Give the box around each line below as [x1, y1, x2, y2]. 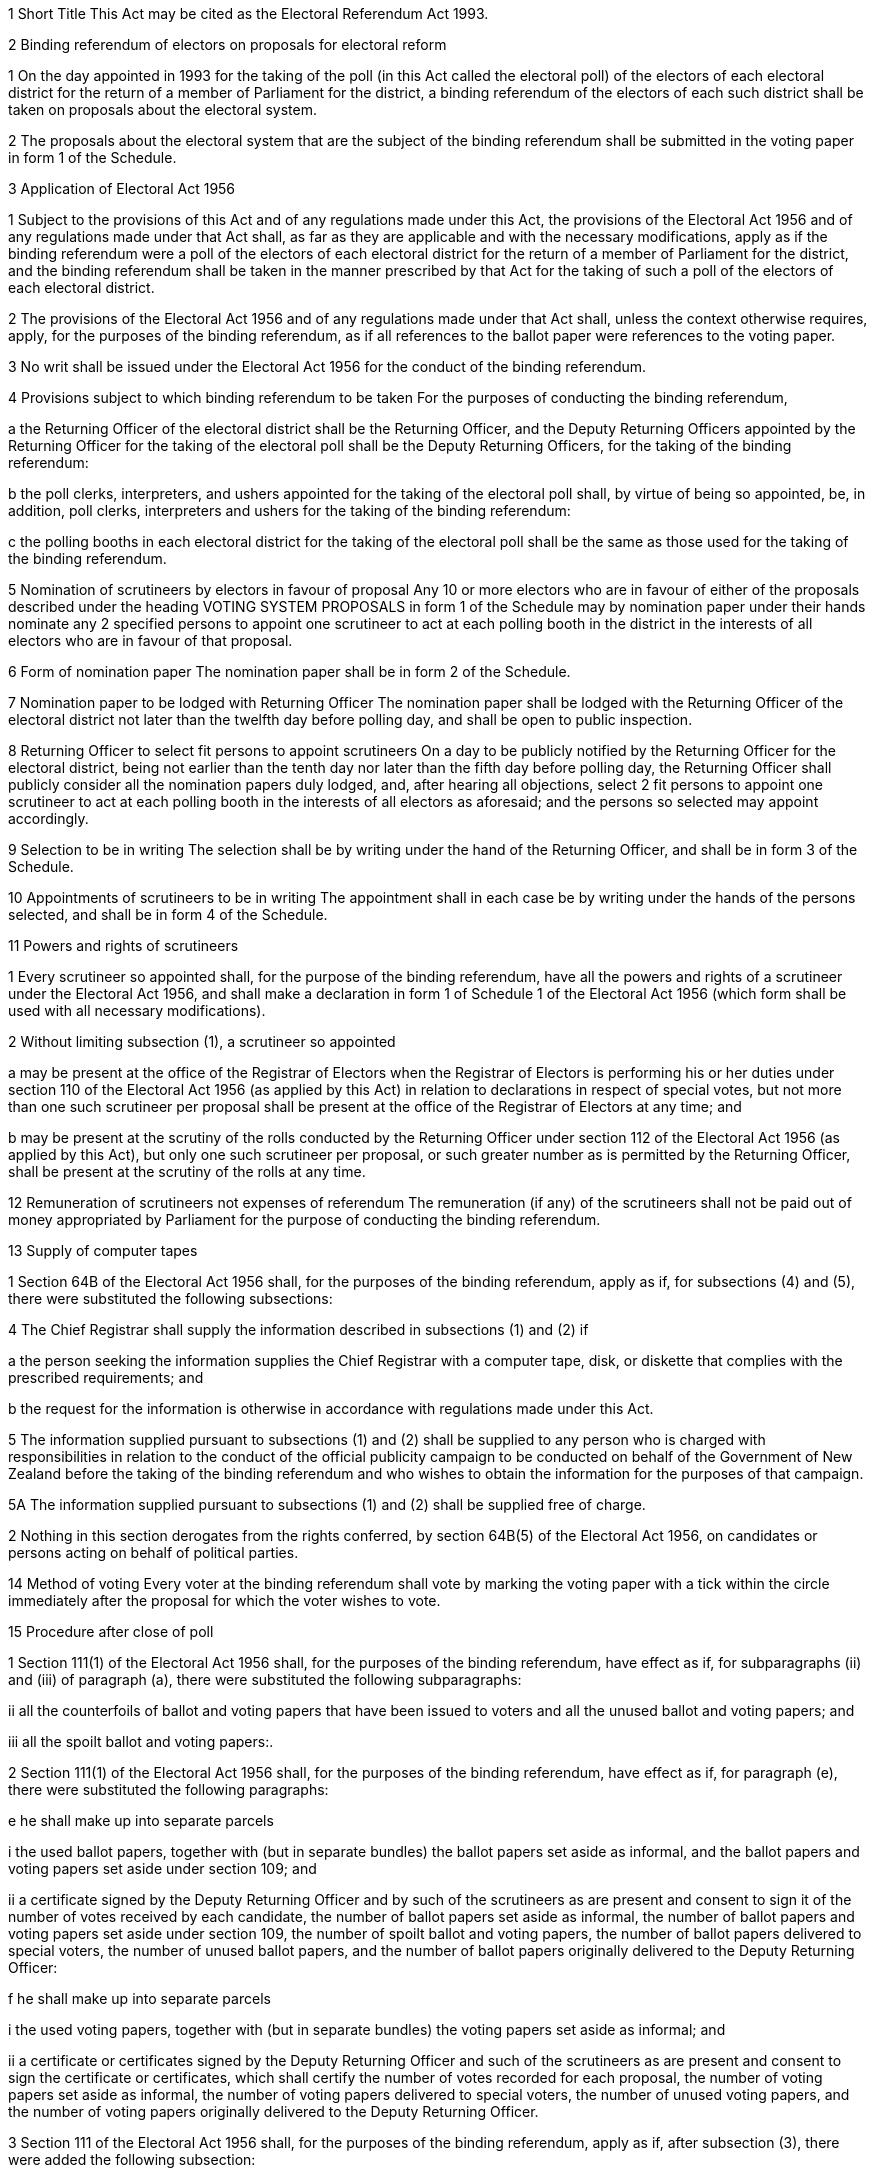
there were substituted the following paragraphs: [8, 1781, 329, 1798]
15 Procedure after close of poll [8, 1623, 214, 1640]
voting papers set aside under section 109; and [8, 1860, 317, 1877]
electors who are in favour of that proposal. [8, 632, 293, 649]
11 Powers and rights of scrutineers [8, 937, 239, 954]
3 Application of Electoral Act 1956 [8, 180, 236, 197]
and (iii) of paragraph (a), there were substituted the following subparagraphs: [8, 1671, 522, 1688]
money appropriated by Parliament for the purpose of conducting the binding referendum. [8, 1211, 601, 1228]
